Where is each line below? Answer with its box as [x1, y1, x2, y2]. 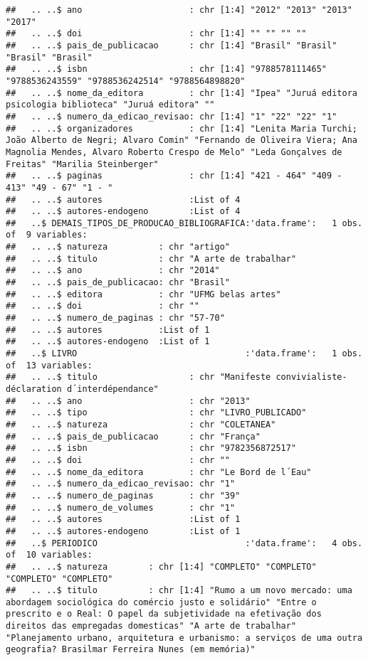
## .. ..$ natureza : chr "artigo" [6, 242, 230, 252]
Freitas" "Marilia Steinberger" [6, 159, 159, 169]
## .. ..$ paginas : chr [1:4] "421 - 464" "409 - [6, 171, 342, 181]
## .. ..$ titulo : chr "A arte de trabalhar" [6, 253, 297, 264]
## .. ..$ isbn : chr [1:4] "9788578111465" [6, 64, 327, 75]
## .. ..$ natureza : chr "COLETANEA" [6, 419, 276, 430]
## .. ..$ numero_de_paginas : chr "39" [6, 490, 241, 501]
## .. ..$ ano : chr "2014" [6, 265, 220, 276]
